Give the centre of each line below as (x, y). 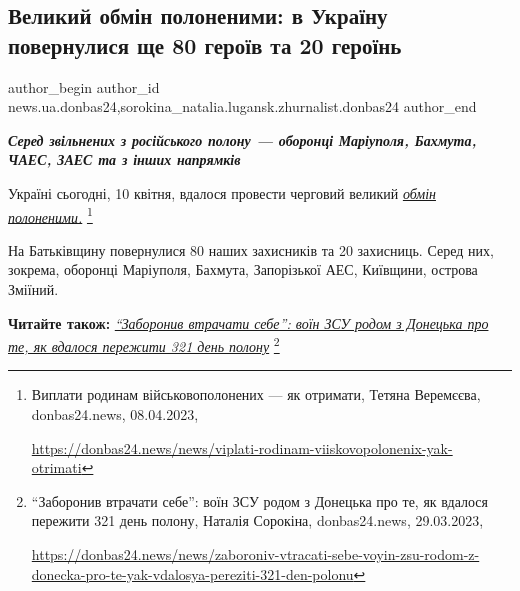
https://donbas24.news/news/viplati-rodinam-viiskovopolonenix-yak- (242, 447)
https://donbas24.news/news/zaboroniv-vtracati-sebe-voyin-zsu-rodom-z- (255, 554)
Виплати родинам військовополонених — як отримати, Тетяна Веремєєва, (256, 394)
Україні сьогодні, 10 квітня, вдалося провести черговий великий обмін (222, 192)
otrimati (56, 467)
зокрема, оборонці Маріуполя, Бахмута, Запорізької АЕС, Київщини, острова (243, 269)
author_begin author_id (84, 86)
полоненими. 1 (50, 215)
